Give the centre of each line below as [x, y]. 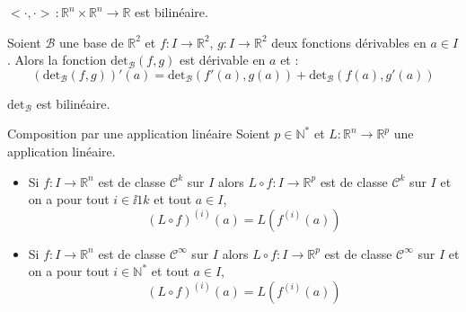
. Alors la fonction [57, 60]
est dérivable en [223, 60]
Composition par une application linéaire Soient [139, 134]
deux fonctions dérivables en [349, 42]
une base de [91, 42]
